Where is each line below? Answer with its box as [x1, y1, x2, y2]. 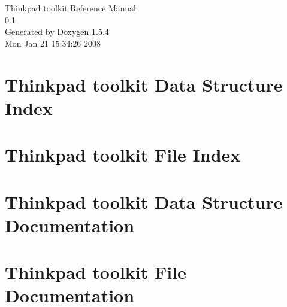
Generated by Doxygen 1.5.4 [5, 25, 109, 38]
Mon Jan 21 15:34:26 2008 [5, 37, 101, 49]
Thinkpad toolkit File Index [5, 142, 241, 167]
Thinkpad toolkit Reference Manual [5, 2, 136, 14]
